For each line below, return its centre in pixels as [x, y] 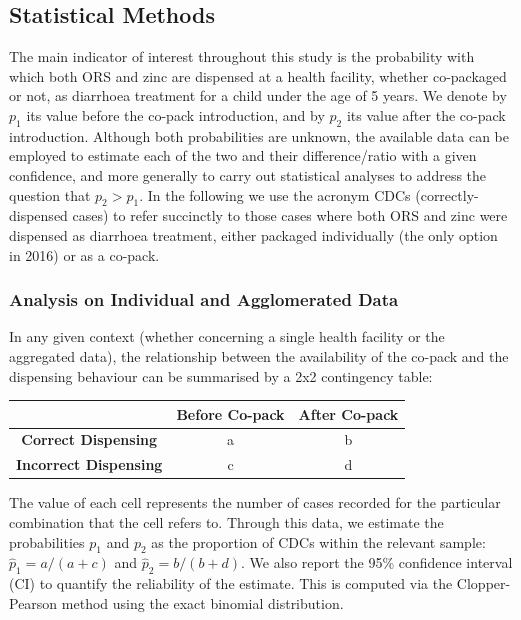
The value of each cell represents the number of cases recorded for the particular [255, 502]
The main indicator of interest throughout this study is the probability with [242, 56]
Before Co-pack [230, 413]
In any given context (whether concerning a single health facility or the [227, 336]
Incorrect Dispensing [89, 464]
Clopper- [483, 583]
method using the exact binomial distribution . [202, 602]
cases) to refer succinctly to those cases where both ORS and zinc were [290, 215]
